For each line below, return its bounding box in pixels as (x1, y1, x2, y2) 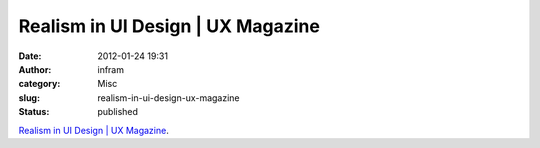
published (97, 106, 139, 118)
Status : (18, 106, 50, 118)
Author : (18, 63, 52, 75)
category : (18, 78, 61, 90)
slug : (18, 91, 40, 104)
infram (97, 63, 125, 75)
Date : (18, 50, 42, 62)
